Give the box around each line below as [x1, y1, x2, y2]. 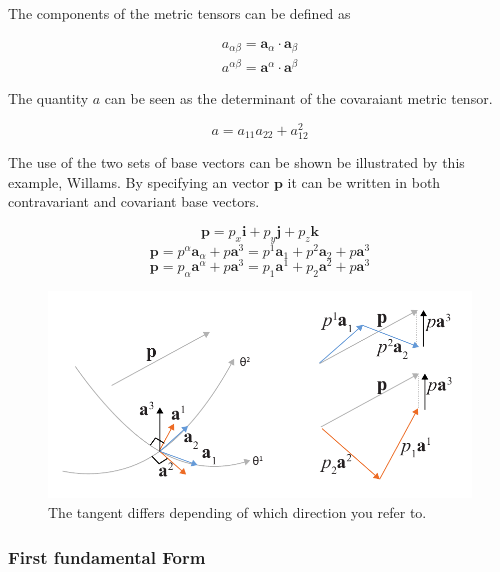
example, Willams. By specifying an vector [8, 171, 270, 192]
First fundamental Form [8, 544, 206, 569]
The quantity [8, 88, 89, 109]
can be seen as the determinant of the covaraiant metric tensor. [104, 88, 493, 109]
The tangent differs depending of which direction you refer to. [48, 502, 427, 523]
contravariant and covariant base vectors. [8, 191, 260, 212]
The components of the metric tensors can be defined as [8, 3, 351, 23]
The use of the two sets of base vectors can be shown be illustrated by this [8, 152, 465, 173]
